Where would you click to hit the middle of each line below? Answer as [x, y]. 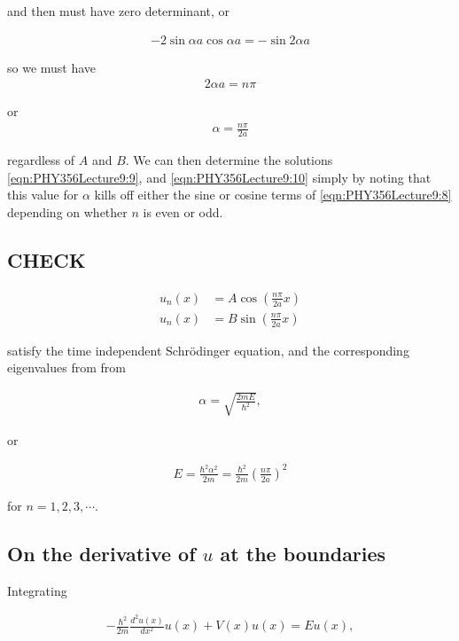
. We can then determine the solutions [229, 160]
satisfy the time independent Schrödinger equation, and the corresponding [208, 350]
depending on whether [67, 212]
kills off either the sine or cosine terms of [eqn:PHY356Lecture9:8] [273, 195]
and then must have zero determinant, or [119, 11]
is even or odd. [183, 212]
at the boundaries [303, 553]
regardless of [41, 160]
